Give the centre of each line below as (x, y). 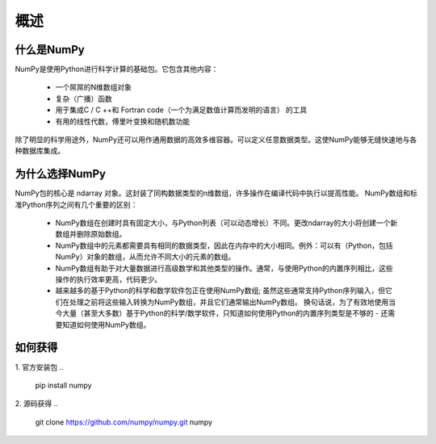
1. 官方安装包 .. (39, 367)
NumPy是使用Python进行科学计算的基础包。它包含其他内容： (117, 69)
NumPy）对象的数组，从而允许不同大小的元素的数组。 (145, 257)
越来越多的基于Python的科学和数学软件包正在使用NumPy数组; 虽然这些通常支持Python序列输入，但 (220, 291)
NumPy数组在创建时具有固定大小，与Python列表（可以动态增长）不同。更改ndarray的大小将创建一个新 (226, 223)
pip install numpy (63, 385)
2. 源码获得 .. (36, 404)
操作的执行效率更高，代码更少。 (108, 279)
